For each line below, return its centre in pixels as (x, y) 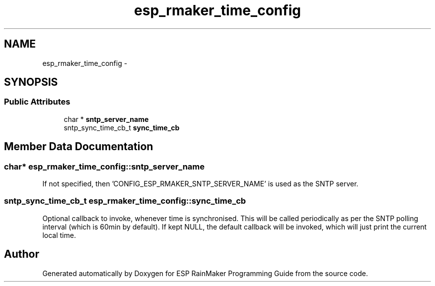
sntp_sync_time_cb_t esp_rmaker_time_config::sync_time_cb (125, 201)
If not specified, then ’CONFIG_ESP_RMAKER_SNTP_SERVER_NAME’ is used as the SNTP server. (200, 184)
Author (22, 254)
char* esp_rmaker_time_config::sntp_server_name (105, 166)
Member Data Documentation (79, 147)
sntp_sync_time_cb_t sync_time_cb (122, 127)
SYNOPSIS (31, 82)
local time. (59, 235)
